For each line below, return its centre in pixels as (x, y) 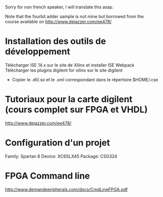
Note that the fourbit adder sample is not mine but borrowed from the (74, 16)
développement (38, 52)
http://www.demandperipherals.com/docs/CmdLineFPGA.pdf (66, 189)
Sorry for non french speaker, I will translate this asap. (59, 7)
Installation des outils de (55, 41)
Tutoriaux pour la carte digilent (69, 99)
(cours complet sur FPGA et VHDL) (76, 110)
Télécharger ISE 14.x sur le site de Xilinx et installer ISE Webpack (70, 65)
